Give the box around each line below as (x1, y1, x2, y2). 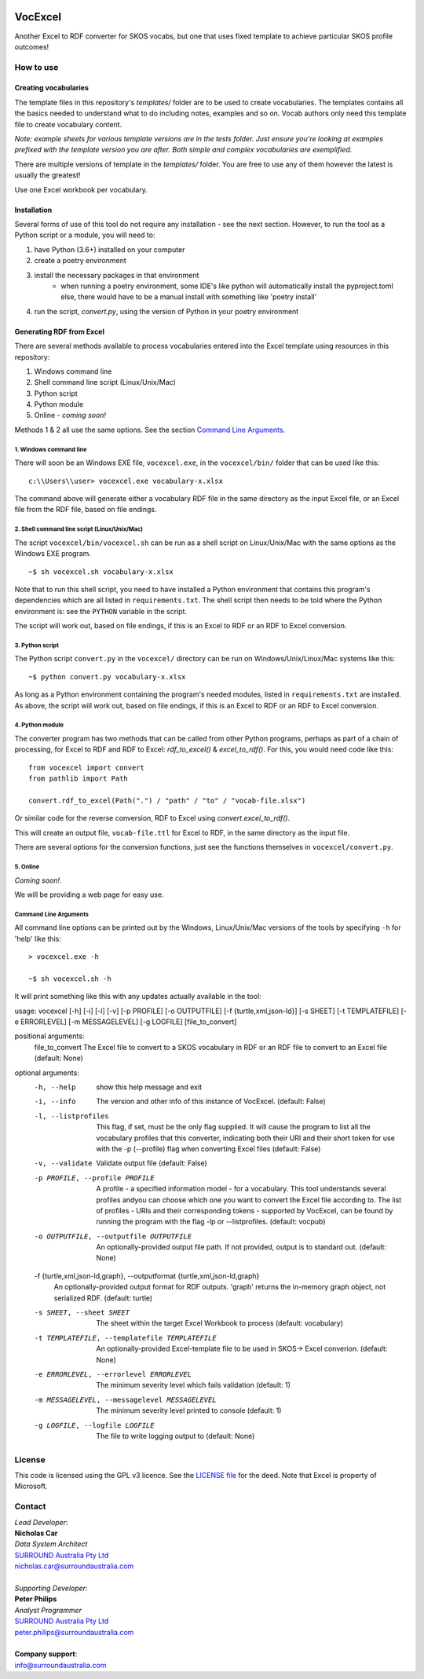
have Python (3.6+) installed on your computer (34, 244, 185, 254)
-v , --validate (34, 1159, 93, 1168)
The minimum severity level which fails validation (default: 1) (96, 1381, 291, 1390)
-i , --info (34, 1097, 76, 1107)
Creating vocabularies (14, 83, 90, 93)
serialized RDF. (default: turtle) (53, 1293, 153, 1303)
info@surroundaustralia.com (14, 1660, 107, 1670)
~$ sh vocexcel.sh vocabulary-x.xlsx (28, 567, 174, 576)
